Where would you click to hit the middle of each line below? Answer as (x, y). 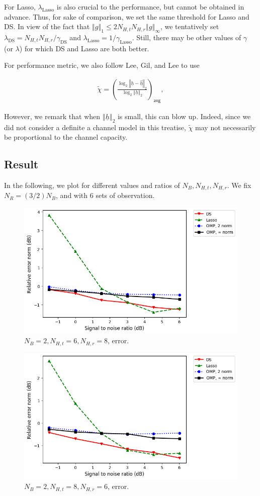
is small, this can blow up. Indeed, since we (184, 116)
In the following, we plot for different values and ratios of (92, 185)
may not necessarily (226, 127)
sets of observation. (125, 195)
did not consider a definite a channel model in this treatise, (95, 127)
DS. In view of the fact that (47, 26)
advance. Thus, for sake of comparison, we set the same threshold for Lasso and (127, 16)
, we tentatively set (190, 26)
